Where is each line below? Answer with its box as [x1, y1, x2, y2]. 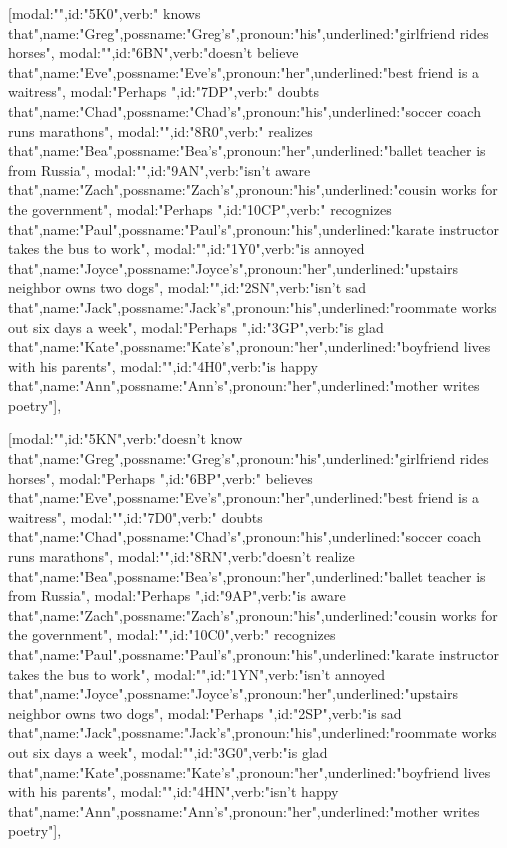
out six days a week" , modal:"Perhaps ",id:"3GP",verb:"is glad [8, 316, 384, 337]
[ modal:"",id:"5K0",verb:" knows [8, 3, 201, 23]
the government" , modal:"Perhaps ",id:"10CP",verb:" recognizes [8, 198, 392, 219]
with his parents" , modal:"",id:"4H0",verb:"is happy [8, 355, 318, 376]
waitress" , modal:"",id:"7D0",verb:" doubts [8, 506, 263, 527]
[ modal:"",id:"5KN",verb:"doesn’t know [8, 428, 243, 449]
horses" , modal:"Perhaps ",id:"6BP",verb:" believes [8, 467, 313, 488]
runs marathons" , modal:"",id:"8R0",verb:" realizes [8, 120, 313, 141]
